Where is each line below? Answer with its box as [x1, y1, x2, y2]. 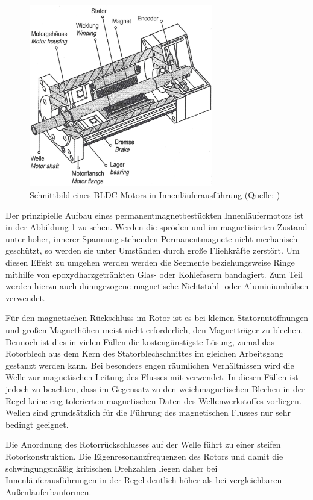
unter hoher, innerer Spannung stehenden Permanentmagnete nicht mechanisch [5, 232, 298, 245]
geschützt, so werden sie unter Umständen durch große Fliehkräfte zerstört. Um [5, 244, 300, 257]
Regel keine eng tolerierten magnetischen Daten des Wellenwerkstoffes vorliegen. [5, 394, 302, 407]
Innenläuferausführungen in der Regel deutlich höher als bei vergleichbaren [5, 473, 282, 486]
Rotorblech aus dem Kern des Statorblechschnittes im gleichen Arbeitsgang [5, 347, 284, 360]
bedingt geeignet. [5, 417, 69, 430]
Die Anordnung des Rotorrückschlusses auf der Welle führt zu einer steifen [5, 438, 281, 451]
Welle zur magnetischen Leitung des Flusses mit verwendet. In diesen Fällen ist [5, 370, 299, 383]
